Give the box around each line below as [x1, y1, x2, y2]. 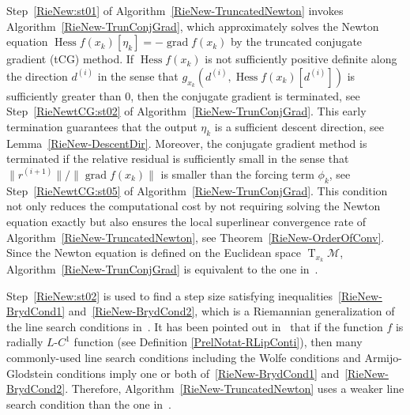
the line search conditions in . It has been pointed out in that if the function [6, 318, 383, 334]
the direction [6, 67, 68, 84]
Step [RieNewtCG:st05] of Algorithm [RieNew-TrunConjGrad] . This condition [6, 182, 388, 198]
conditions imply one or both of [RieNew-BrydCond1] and [56, 364, 340, 381]
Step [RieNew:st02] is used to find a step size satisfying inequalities [6, 287, 333, 304]
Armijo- [364, 349, 402, 365]
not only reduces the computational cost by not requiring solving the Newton [6, 198, 381, 214]
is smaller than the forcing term [160, 165, 314, 182]
